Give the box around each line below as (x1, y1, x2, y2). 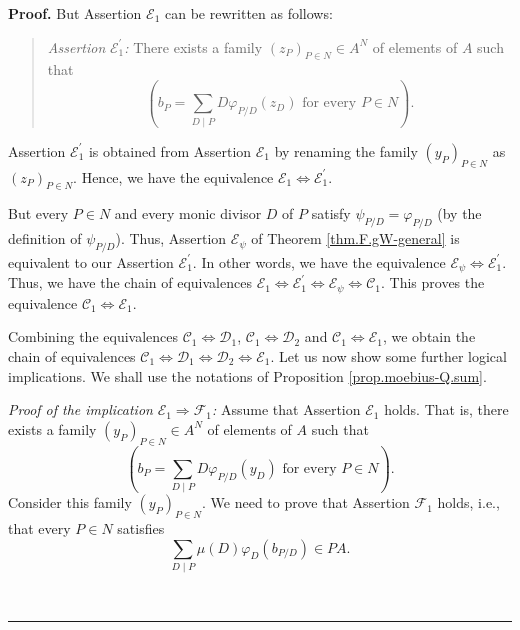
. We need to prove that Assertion (202, 492, 410, 513)
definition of (8, 228, 82, 249)
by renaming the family (274, 140, 418, 161)
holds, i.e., (437, 492, 500, 513)
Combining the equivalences (8, 326, 179, 347)
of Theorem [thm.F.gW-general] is (251, 228, 460, 249)
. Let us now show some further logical (270, 345, 507, 366)
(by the (437, 203, 482, 224)
